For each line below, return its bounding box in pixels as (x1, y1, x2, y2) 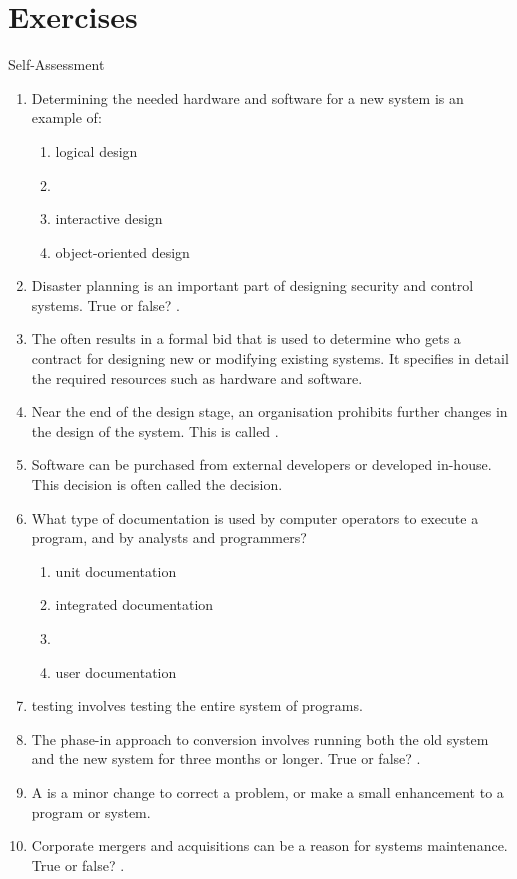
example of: (31, 107, 102, 128)
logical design (55, 140, 138, 161)
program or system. (31, 801, 151, 822)
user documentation (55, 661, 177, 682)
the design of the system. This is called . (31, 420, 279, 441)
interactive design (55, 208, 163, 229)
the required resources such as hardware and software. (31, 367, 363, 388)
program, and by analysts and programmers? (31, 527, 307, 548)
